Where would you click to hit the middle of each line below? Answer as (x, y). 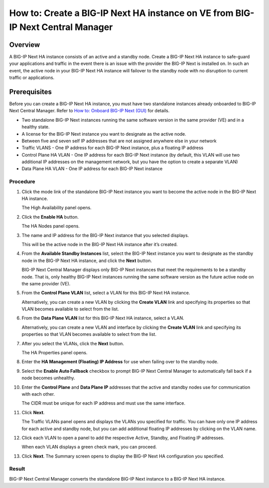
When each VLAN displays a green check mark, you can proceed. (89, 447)
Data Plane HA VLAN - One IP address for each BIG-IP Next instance (92, 169)
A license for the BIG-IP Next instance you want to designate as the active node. (104, 134)
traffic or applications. (32, 78)
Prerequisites (30, 92)
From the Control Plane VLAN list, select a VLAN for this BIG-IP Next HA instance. (106, 293)
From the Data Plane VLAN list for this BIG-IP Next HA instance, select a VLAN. (103, 318)
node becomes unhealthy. (48, 378)
